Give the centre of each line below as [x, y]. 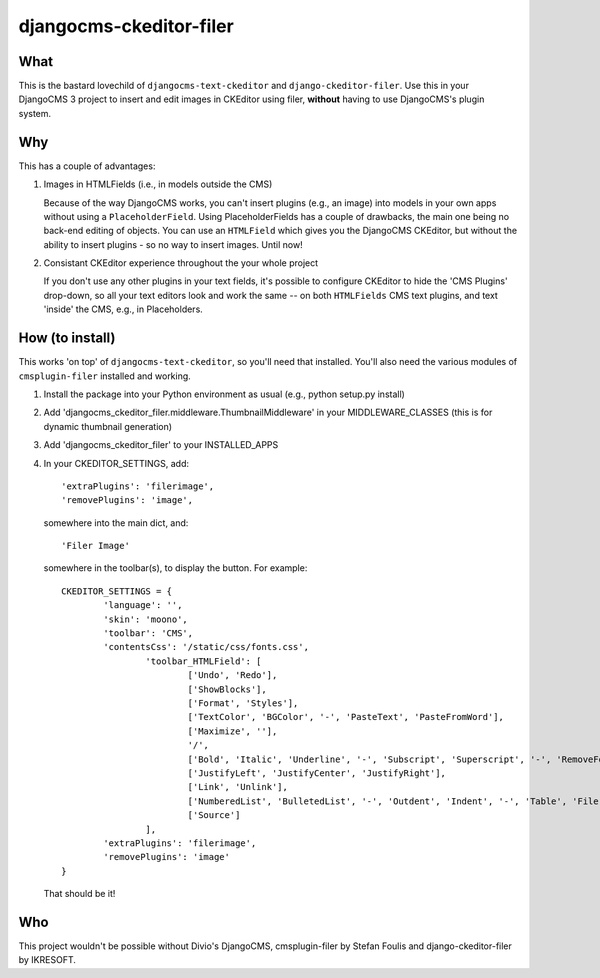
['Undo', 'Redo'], [232, 675]
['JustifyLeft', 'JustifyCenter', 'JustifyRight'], [317, 773]
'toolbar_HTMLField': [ [203, 661]
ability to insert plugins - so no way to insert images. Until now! [173, 244]
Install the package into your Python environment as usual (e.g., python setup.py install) [224, 394]
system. [35, 113]
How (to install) [67, 338]
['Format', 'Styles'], [243, 703]
